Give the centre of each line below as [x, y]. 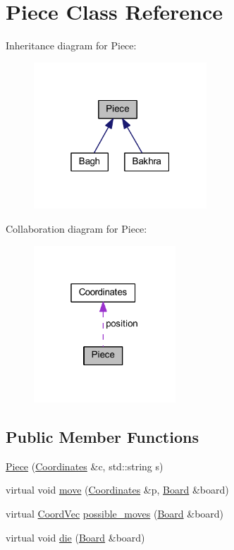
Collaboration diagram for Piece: [76, 228]
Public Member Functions [102, 436]
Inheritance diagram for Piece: [71, 45]
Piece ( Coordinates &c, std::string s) [85, 466]
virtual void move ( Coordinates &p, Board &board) [117, 490]
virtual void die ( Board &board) [75, 537]
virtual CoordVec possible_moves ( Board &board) [115, 513]
